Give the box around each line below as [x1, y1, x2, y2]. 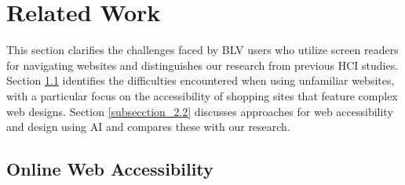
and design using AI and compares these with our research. [6, 118, 290, 135]
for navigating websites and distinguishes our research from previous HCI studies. [6, 56, 399, 73]
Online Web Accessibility [6, 157, 213, 181]
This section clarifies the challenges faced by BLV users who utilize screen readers [6, 42, 399, 58]
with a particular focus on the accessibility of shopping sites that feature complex [6, 87, 398, 103]
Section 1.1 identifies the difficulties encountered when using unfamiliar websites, [6, 72, 395, 89]
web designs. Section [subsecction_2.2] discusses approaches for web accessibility [6, 103, 393, 119]
